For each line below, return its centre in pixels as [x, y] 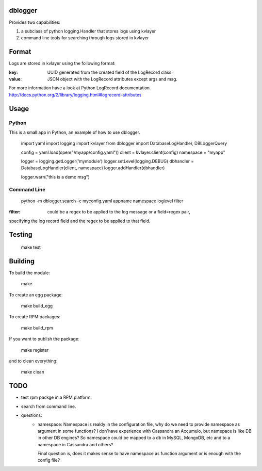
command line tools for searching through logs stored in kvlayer [85, 38]
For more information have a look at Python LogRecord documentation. [80, 88]
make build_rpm [37, 328]
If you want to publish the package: [44, 339]
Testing [21, 235]
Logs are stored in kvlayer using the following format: [62, 64]
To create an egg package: [36, 295]
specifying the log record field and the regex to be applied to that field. [80, 221]
